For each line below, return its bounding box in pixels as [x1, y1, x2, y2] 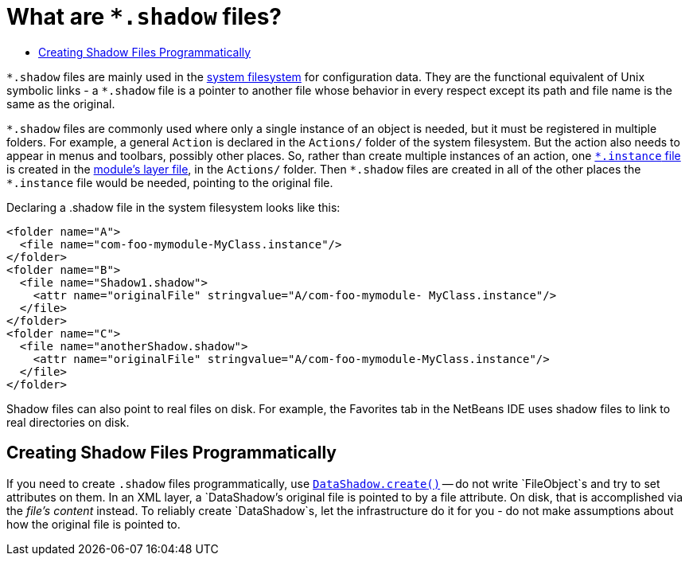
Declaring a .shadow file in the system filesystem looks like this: [6, 200, 341, 214]
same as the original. [6, 96, 115, 111]
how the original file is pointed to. [6, 517, 181, 531]
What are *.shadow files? [6, 3, 282, 30]
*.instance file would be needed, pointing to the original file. [6, 175, 333, 189]
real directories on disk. [6, 415, 130, 429]
